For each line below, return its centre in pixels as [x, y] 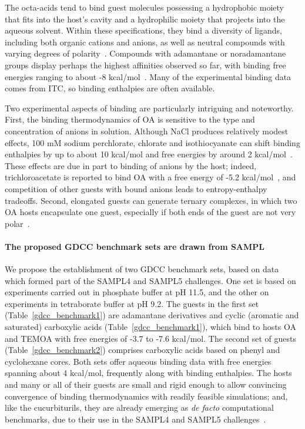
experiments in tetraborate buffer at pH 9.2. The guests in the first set [132, 303]
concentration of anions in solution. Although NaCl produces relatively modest [147, 131]
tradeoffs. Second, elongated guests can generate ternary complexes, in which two [151, 200]
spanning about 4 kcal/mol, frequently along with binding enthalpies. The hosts [148, 373]
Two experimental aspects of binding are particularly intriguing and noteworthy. [149, 108]
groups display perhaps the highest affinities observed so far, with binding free [145, 65]
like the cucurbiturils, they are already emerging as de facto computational [139, 407]
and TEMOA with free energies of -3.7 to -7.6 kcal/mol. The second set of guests [151, 338]
